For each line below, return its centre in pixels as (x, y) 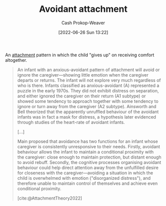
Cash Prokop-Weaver (83, 23)
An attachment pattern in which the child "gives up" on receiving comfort (80, 55)
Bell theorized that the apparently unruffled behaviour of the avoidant (88, 112)
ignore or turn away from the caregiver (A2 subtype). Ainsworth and (87, 106)
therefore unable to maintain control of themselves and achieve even (87, 183)
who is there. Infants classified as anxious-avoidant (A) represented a (88, 85)
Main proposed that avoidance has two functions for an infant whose (87, 141)
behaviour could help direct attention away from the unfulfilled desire (88, 167)
